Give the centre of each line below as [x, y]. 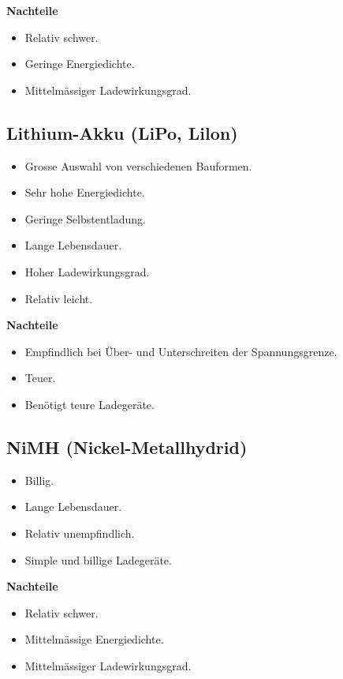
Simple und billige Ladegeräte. [98, 559]
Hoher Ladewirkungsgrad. [87, 271]
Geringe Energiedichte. [80, 64]
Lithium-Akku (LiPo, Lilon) [122, 132]
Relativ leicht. [59, 298]
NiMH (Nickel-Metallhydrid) [127, 446]
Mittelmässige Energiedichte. [94, 639]
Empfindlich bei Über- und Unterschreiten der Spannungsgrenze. [181, 351]
